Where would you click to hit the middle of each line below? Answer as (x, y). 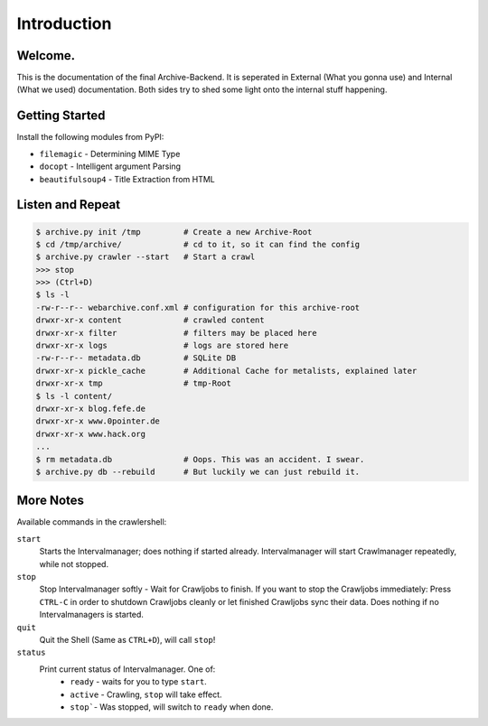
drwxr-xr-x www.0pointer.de (98, 421)
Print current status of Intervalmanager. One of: (127, 669)
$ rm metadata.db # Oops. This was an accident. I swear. (200, 459)
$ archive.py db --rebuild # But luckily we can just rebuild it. (198, 471)
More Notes (51, 501)
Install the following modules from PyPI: (90, 137)
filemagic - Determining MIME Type (110, 154)
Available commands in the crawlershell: (92, 522)
